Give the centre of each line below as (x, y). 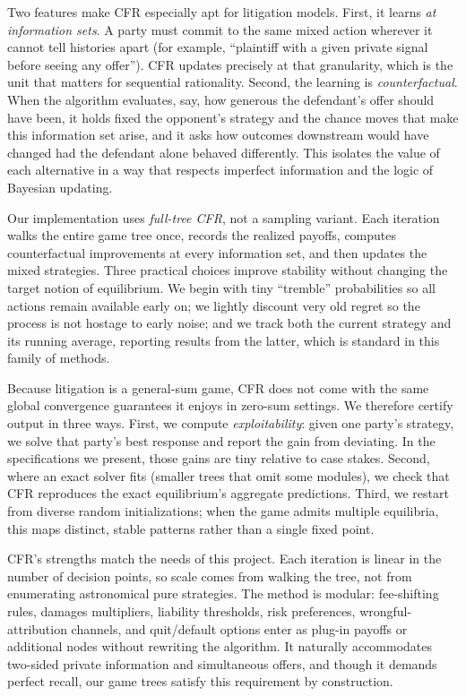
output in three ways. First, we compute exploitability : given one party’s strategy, (231, 423)
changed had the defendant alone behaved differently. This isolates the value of (224, 152)
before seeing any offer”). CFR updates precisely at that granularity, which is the (230, 64)
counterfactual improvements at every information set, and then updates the (217, 252)
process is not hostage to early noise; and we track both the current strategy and (229, 323)
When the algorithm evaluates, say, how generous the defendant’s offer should (221, 99)
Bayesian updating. (60, 187)
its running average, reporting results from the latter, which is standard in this (224, 340)
